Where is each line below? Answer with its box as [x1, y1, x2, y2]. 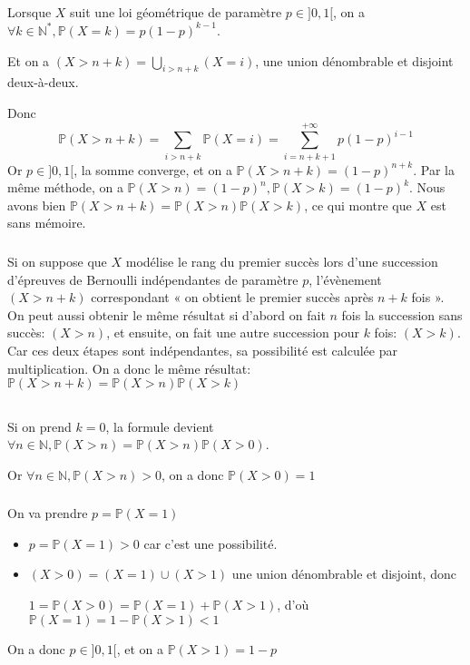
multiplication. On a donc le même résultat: [7, 358, 251, 377]
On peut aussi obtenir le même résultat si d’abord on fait [7, 305, 326, 324]
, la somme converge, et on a [73, 160, 232, 179]
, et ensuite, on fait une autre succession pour [106, 323, 359, 342]
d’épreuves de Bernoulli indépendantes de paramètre [7, 269, 299, 288]
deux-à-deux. [7, 73, 79, 92]
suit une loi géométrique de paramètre [70, 3, 282, 22]
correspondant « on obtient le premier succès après [91, 288, 374, 307]
